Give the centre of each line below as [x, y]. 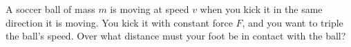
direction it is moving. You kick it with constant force [119, 22]
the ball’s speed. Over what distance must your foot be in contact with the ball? [176, 36]
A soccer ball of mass [50, 9]
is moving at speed [150, 9]
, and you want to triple [293, 22]
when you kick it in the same [261, 9]
